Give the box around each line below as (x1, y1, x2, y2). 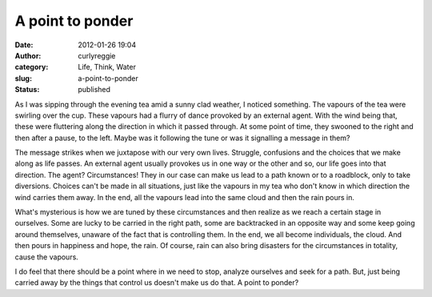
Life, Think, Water (78, 62, 136, 72)
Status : (14, 85, 40, 94)
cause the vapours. (14, 252, 79, 262)
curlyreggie (78, 50, 116, 60)
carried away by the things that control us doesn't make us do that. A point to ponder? (14, 278, 299, 287)
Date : (14, 40, 34, 50)
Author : (14, 50, 42, 60)
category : (14, 62, 49, 72)
